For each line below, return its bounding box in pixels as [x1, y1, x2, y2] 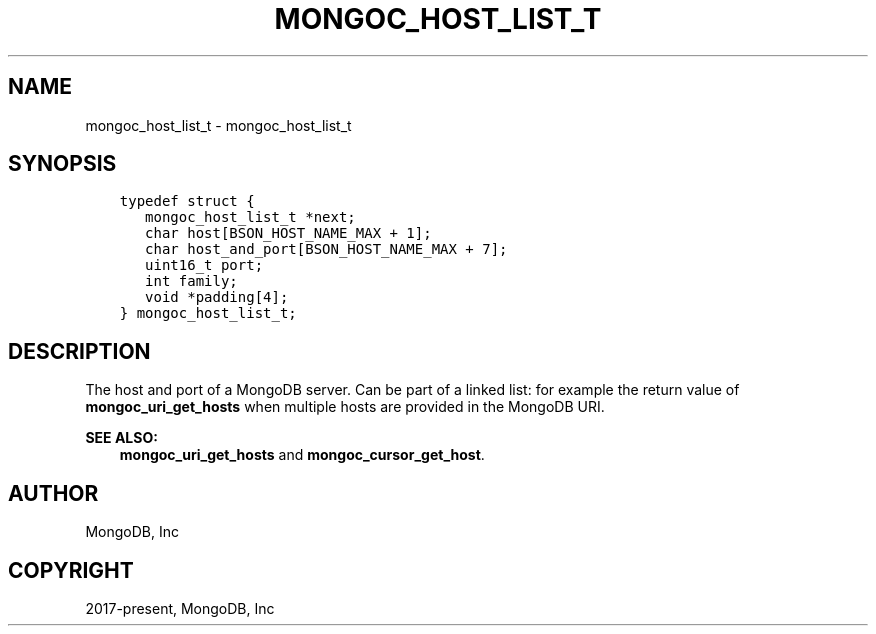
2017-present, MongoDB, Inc [85, 599, 275, 617]
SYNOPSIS [8, 151, 117, 177]
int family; [145, 273, 238, 290]
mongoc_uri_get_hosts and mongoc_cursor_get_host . [119, 446, 485, 464]
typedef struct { [119, 193, 255, 210]
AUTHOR [8, 480, 99, 506]
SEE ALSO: [85, 429, 158, 447]
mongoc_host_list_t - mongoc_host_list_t [85, 116, 352, 134]
